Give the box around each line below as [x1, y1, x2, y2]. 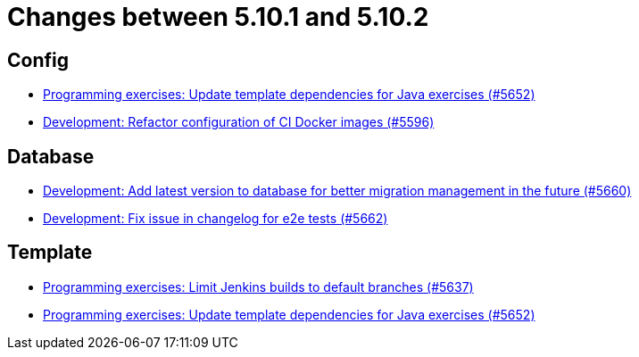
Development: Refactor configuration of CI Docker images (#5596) [43, 114, 435, 130]
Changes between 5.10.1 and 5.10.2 [7, 2, 429, 32]
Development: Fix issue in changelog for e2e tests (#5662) [43, 211, 388, 227]
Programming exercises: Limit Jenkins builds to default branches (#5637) [43, 278, 474, 295]
